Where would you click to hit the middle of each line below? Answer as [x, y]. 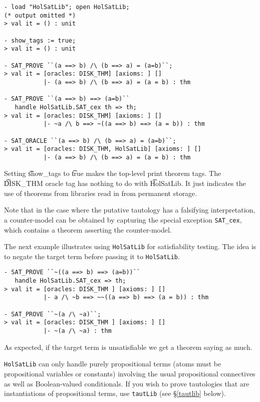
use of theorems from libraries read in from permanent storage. [101, 193]
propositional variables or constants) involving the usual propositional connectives [130, 373]
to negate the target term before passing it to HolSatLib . [92, 256]
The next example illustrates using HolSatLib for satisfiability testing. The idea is [130, 246]
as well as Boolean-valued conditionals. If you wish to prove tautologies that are [127, 383]
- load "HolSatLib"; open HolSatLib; [67, 7]
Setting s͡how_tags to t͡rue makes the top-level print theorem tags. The [113, 173]
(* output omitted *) [40, 15]
